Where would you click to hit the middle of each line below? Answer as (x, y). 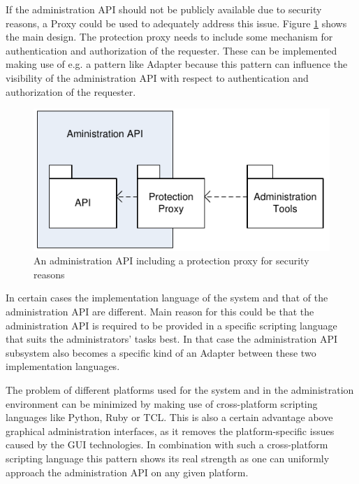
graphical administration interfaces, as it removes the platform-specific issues (170, 430)
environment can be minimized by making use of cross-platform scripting (162, 403)
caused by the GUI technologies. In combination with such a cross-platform (167, 444)
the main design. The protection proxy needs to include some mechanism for (169, 37)
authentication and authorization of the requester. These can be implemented (171, 50)
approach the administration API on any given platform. (127, 472)
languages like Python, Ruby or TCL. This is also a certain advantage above (169, 417)
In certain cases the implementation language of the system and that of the (167, 298)
